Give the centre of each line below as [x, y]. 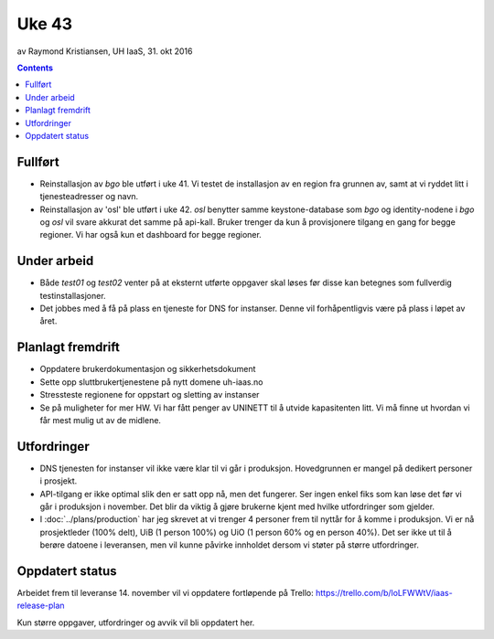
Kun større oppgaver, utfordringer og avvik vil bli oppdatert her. [136, 623]
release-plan [41, 606]
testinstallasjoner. [73, 295]
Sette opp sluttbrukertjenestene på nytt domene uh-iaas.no [151, 382]
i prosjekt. [59, 481]
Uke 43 [45, 24]
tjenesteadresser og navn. [89, 197]
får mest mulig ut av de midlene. [101, 420]
